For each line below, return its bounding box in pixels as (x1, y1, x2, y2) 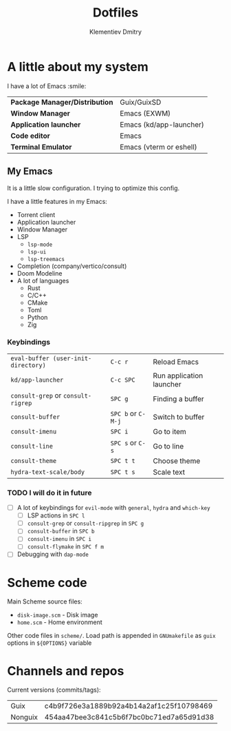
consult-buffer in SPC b (27, 527, 95, 535)
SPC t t (110, 457, 135, 464)
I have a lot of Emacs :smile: (7, 81, 87, 90)
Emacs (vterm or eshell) (120, 142, 197, 152)
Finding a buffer (153, 394, 204, 404)
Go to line (153, 441, 184, 451)
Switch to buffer (153, 412, 205, 422)
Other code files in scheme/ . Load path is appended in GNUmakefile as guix (7, 632, 216, 640)
